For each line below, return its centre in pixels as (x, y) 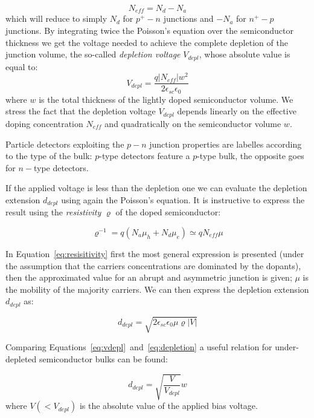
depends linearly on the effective (237, 111)
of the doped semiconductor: (168, 212)
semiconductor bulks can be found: (103, 358)
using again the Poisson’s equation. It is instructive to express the (183, 199)
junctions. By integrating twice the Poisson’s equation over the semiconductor (149, 31)
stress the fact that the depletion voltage (81, 111)
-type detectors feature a (145, 156)
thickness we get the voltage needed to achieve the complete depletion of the (147, 42)
